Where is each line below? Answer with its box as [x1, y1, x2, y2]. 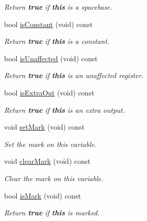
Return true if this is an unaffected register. [4, 70, 144, 81]
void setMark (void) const [4, 121, 85, 132]
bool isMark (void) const [4, 190, 81, 201]
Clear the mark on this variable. [4, 173, 104, 183]
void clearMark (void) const [4, 156, 91, 166]
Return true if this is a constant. [4, 36, 109, 46]
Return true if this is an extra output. [4, 104, 125, 115]
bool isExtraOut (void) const [4, 87, 95, 97]
